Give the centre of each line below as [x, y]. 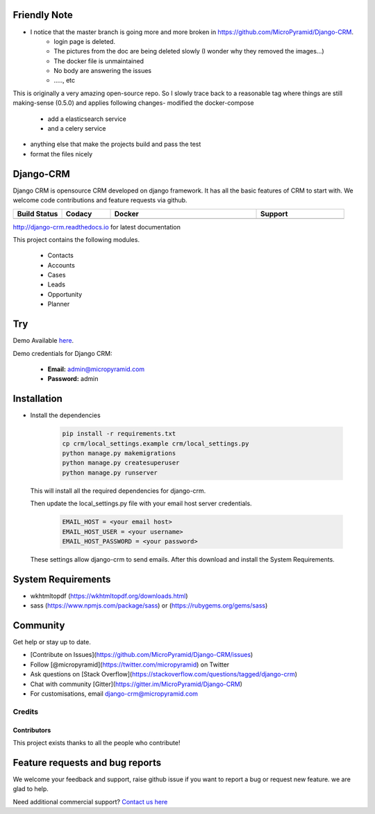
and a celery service [77, 129]
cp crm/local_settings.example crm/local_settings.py [156, 443]
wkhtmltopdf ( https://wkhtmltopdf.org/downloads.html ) [109, 596]
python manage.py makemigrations [119, 453]
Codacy [79, 213]
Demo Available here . [43, 341]
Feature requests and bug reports [87, 762]
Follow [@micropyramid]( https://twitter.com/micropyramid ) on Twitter [130, 665]
